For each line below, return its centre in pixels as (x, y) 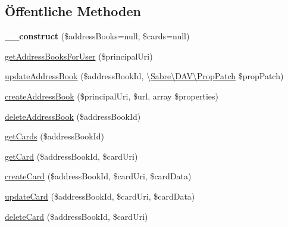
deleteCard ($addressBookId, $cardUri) (76, 216)
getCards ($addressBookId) (54, 136)
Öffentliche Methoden (73, 11)
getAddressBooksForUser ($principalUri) (79, 56)
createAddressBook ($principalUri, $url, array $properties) (112, 96)
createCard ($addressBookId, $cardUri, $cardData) (98, 176)
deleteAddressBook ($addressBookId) (73, 116)
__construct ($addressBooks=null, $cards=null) (97, 36)
